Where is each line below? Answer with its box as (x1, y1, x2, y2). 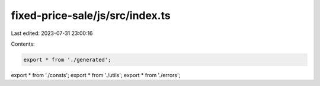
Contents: (11, 40, 35, 47)
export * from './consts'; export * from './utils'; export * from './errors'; (11, 71, 181, 78)
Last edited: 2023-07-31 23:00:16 (11, 30, 93, 37)
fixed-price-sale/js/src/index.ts (11, 9, 171, 22)
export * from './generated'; (23, 56, 111, 63)
